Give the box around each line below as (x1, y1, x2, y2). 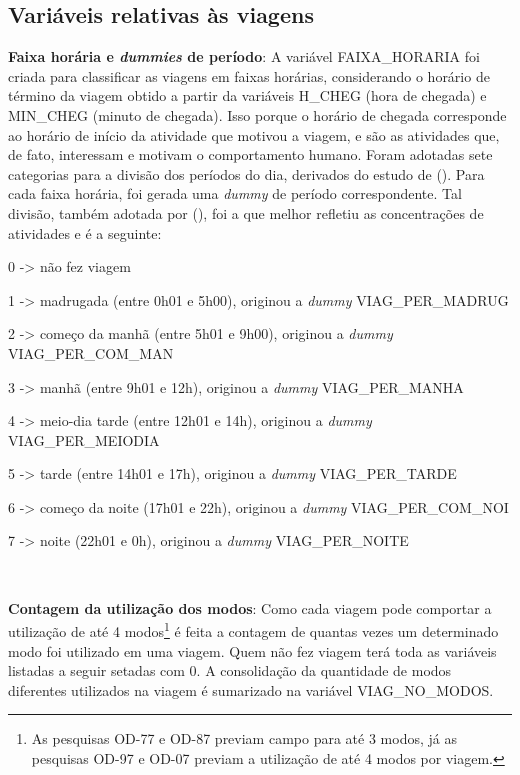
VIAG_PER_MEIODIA (8, 429, 160, 450)
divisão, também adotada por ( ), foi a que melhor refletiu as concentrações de (8, 202, 484, 223)
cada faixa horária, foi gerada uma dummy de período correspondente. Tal (8, 183, 462, 204)
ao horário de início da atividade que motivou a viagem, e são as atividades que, (8, 124, 500, 145)
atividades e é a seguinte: (8, 222, 162, 243)
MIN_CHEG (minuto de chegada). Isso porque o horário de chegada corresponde (8, 104, 507, 125)
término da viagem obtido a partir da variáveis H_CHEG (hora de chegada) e (8, 85, 487, 106)
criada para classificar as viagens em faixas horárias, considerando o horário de (8, 65, 490, 86)
